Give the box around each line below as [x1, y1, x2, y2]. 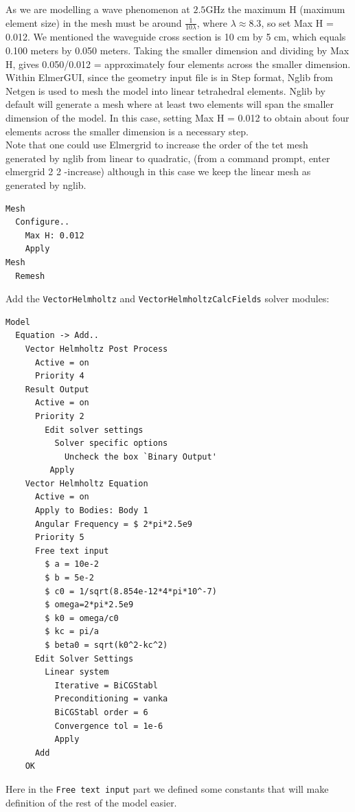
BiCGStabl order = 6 [54, 707, 148, 717]
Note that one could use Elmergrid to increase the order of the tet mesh [5, 137, 308, 152]
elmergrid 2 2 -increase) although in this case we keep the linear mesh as [5, 164, 311, 179]
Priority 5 [34, 532, 84, 543]
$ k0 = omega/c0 [45, 613, 119, 623]
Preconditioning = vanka [54, 694, 168, 704]
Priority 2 [34, 411, 84, 421]
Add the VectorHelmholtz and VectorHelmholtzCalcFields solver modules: [5, 291, 330, 306]
